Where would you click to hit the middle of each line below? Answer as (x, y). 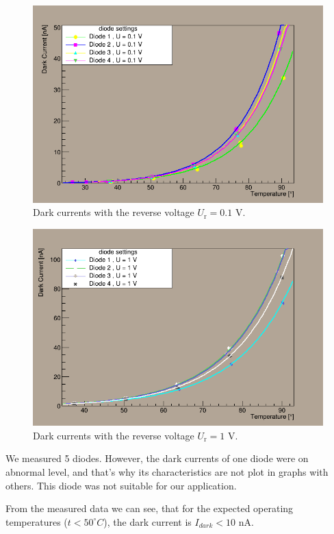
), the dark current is (147, 521)
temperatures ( (37, 521)
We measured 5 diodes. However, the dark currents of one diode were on (157, 458)
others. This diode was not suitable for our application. (121, 485)
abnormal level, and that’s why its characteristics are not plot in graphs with (167, 472)
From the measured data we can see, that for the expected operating (150, 508)
